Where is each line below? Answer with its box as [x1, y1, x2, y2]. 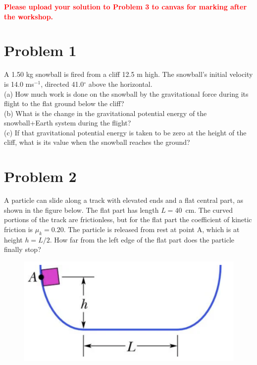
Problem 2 [4, 166, 77, 186]
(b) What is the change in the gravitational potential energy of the [4, 108, 207, 118]
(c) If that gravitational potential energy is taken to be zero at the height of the [4, 127, 247, 137]
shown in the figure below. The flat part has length [4, 204, 159, 215]
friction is [4, 224, 33, 234]
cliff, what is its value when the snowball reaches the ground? [4, 137, 190, 147]
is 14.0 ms [4, 78, 34, 89]
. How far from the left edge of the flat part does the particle [50, 234, 235, 244]
